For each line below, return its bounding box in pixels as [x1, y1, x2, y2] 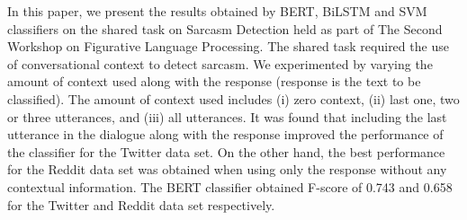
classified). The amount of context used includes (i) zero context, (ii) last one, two [7, 89, 460, 108]
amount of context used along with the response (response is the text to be [7, 72, 421, 91]
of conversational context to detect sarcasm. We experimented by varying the [7, 54, 433, 73]
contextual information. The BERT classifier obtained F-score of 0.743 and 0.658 [7, 177, 453, 196]
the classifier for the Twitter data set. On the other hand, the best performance [7, 142, 445, 161]
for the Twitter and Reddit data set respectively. [7, 195, 275, 214]
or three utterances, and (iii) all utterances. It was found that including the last [7, 107, 447, 126]
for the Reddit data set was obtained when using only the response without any [7, 160, 447, 179]
